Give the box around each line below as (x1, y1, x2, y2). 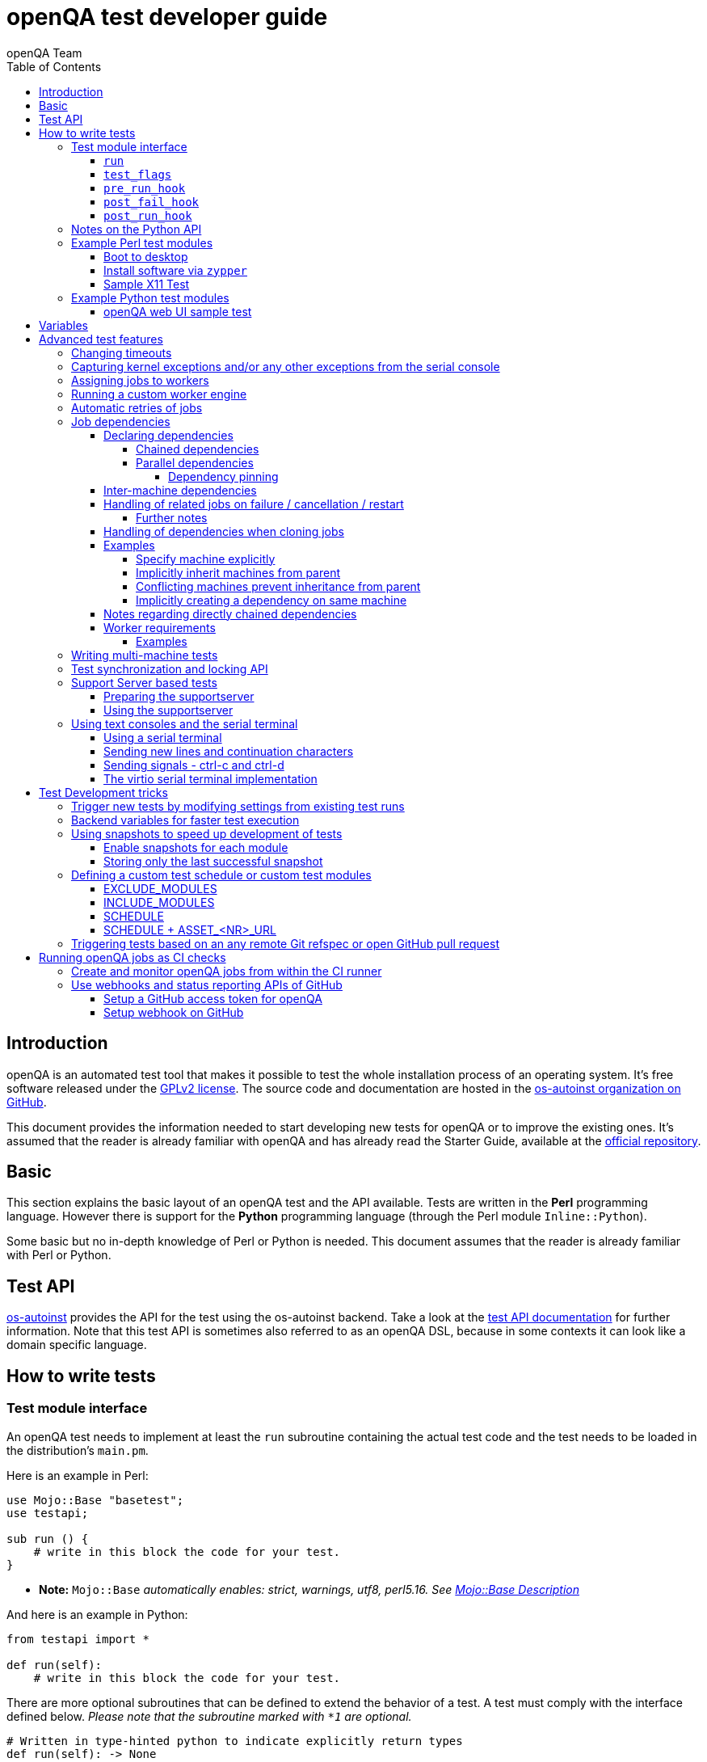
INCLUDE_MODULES (103, 895, 215, 909)
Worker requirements (103, 620, 216, 634)
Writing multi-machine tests (71, 647, 218, 662)
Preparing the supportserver (103, 689, 255, 703)
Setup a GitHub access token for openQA (103, 991, 322, 1005)
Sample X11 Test (103, 276, 190, 291)
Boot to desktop (103, 249, 188, 263)
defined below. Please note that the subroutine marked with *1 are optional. (6, 1709, 412, 1723)
